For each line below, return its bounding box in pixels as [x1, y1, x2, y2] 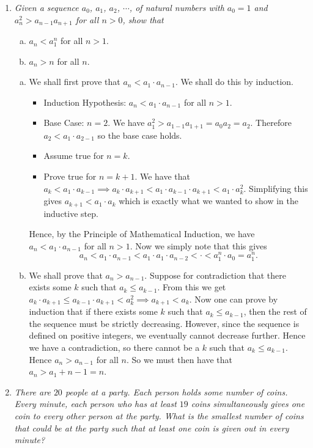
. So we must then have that [126, 353, 233, 365]
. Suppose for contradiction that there [144, 268, 286, 281]
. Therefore [250, 116, 292, 129]
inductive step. [43, 207, 98, 219]
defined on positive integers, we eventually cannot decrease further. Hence [29, 329, 306, 342]
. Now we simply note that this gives [130, 239, 267, 252]
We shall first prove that [29, 75, 120, 88]
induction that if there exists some [29, 305, 158, 318]
